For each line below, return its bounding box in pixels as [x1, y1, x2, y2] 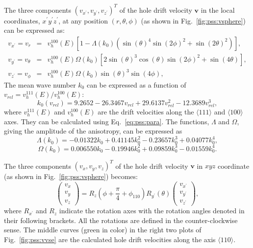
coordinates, [4, 15, 40, 25]
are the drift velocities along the [98, 107, 194, 117]
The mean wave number [4, 79, 76, 90]
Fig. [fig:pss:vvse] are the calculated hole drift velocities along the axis [4, 234, 216, 245]
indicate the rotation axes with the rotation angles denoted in [59, 205, 245, 216]
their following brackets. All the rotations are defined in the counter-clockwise [4, 215, 238, 225]
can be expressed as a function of [86, 79, 186, 90]
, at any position [58, 15, 108, 25]
